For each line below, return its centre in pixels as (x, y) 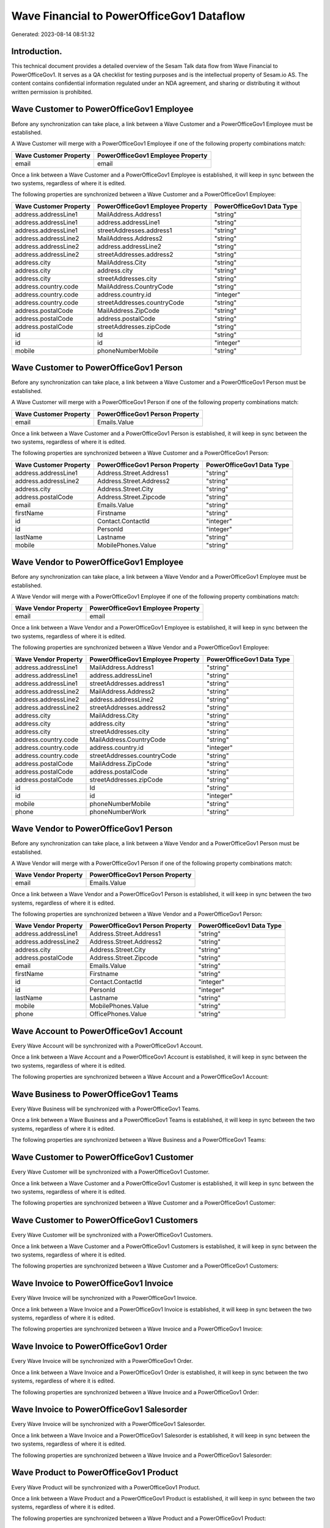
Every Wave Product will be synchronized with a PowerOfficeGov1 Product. (106, 1487)
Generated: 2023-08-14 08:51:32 (53, 34)
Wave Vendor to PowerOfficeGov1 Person (92, 829)
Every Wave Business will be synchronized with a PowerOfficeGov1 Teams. (106, 1109)
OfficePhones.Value (118, 1014)
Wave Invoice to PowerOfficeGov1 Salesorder (99, 1410)
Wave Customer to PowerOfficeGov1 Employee (102, 109)
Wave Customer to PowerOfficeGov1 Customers (105, 1220)
